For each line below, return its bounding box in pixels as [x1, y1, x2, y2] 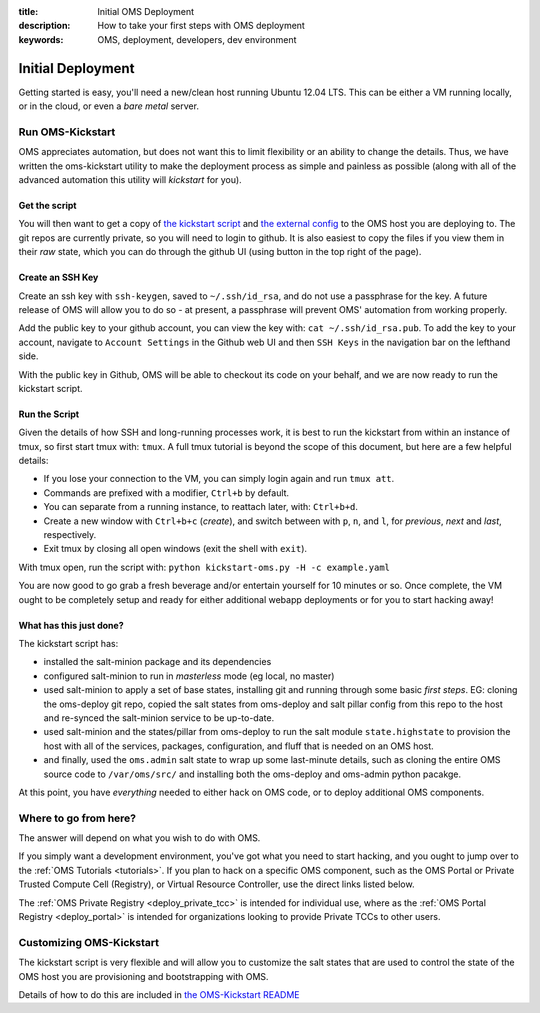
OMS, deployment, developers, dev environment [97, 33, 297, 45]
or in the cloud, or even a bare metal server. [18, 100, 200, 112]
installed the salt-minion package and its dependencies [43, 656, 272, 668]
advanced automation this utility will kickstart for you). [18, 174, 242, 185]
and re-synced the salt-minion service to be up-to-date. [43, 711, 275, 724]
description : [18, 20, 71, 32]
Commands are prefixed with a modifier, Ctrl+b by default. [43, 486, 290, 499]
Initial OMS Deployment [97, 6, 195, 17]
